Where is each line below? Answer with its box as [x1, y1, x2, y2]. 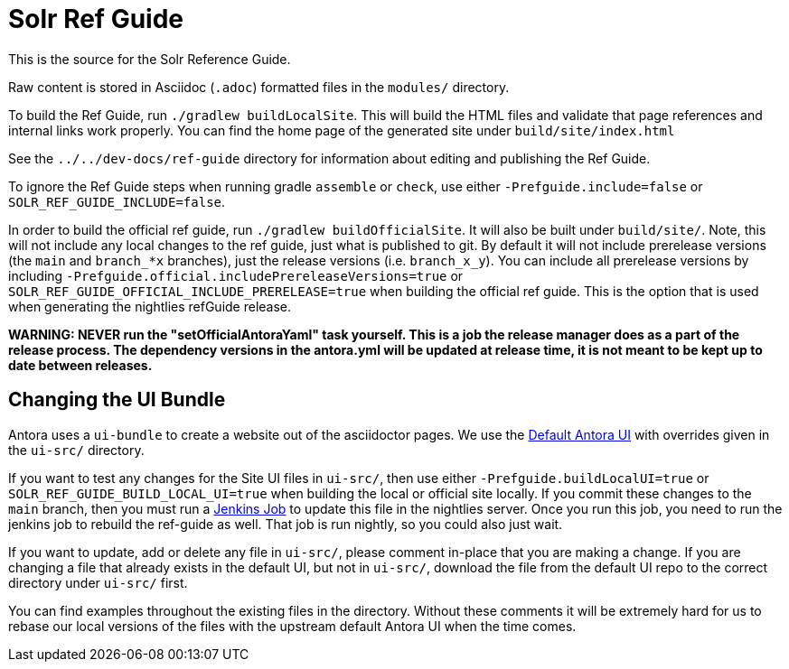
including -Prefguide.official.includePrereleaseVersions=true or [8, 267, 464, 283]
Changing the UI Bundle [8, 388, 226, 412]
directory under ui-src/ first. [8, 574, 188, 590]
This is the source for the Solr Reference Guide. [8, 51, 291, 67]
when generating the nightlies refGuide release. [8, 298, 292, 314]
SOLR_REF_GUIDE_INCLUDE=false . [8, 193, 226, 209]
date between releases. [8, 357, 153, 373]
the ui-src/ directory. [8, 441, 145, 458]
